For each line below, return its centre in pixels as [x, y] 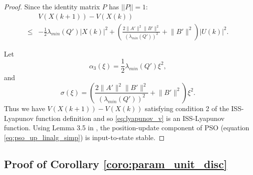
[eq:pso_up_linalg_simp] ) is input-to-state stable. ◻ [84, 137]
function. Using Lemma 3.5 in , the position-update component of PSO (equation [127, 128]
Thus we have [25, 108]
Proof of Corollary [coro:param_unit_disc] [116, 163]
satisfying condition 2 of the [187, 108]
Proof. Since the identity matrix [52, 6]
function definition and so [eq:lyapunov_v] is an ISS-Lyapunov [130, 118]
